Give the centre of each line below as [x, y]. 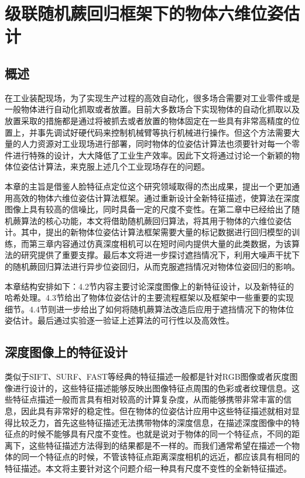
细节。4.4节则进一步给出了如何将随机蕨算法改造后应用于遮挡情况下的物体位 [149, 309]
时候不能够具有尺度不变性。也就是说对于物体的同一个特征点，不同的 [160, 434]
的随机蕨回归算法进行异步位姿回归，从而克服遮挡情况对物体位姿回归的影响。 [152, 266]
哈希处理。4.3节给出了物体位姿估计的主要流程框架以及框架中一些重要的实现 [149, 298]
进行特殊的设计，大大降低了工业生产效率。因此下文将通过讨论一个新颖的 [152, 155]
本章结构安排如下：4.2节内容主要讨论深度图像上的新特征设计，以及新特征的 [149, 286]
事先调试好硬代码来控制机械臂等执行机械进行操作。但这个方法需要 [164, 132]
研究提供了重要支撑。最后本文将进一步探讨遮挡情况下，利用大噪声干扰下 [160, 255]
